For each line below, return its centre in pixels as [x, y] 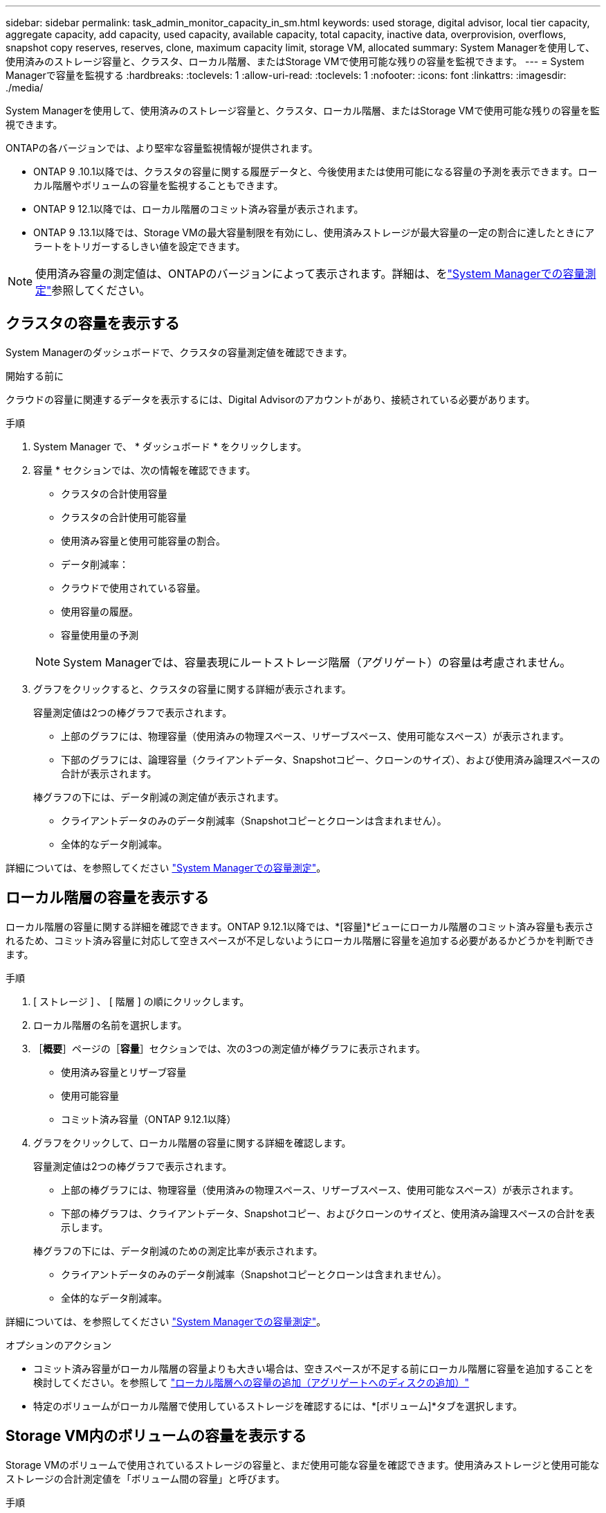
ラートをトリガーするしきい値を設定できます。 [139, 246]
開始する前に [35, 375]
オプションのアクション [59, 1345]
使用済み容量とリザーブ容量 [124, 1072]
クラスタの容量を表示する [93, 324]
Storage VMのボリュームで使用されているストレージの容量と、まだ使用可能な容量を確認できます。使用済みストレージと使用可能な [303, 1465]
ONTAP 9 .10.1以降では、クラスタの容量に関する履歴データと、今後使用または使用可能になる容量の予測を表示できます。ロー [315, 171]
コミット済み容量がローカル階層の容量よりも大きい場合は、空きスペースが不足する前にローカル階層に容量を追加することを [314, 1368]
